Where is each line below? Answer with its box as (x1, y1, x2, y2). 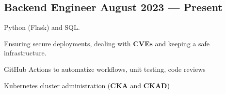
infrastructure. (4, 48, 47, 58)
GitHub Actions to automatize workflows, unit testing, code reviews (4, 64, 206, 74)
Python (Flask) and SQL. (4, 22, 80, 32)
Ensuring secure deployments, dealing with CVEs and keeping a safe (4, 38, 210, 48)
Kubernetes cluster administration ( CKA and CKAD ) (4, 80, 170, 90)
